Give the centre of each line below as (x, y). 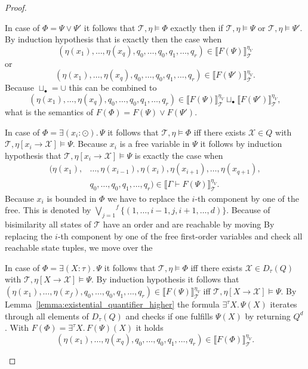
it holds (150, 328)
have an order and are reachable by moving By (189, 224)
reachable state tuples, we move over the (79, 247)
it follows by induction (241, 144)
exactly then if (197, 27)
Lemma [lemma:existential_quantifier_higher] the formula (112, 304)
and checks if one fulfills (169, 316)
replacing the (29, 236)
